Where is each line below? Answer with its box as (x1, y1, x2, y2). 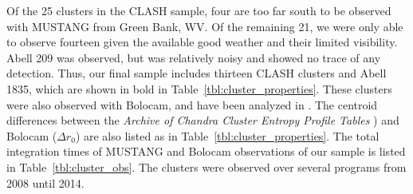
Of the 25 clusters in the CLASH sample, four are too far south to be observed (6, 2, 391, 18)
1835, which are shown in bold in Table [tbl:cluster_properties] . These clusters (6, 80, 392, 97)
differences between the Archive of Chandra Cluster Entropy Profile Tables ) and (6, 112, 399, 129)
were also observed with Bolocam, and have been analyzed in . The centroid (6, 96, 378, 113)
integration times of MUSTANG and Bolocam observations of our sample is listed (6, 143, 406, 160)
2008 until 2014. (6, 174, 85, 191)
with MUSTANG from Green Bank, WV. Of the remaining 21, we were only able (6, 18, 403, 34)
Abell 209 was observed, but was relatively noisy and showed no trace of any (6, 49, 381, 65)
